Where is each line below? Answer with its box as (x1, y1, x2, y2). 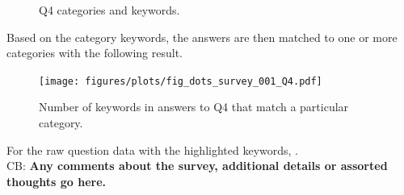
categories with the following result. (6, 44, 183, 61)
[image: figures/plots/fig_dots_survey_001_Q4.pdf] (39, 75, 322, 87)
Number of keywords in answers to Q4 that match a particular (39, 98, 349, 115)
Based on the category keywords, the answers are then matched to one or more (6, 28, 398, 45)
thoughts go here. (6, 172, 106, 189)
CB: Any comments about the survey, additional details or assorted (6, 157, 388, 174)
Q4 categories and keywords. (39, 2, 180, 18)
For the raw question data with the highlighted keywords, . (6, 141, 298, 158)
